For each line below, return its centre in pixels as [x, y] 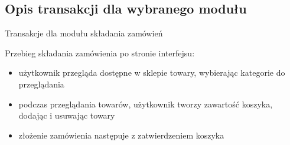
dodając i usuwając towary [67, 115]
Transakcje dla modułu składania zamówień [84, 33]
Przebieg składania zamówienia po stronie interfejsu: [100, 53]
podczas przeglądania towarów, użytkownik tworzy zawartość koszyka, [146, 104]
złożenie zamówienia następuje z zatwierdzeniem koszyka [121, 135]
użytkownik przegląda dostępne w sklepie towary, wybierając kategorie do [152, 72]
